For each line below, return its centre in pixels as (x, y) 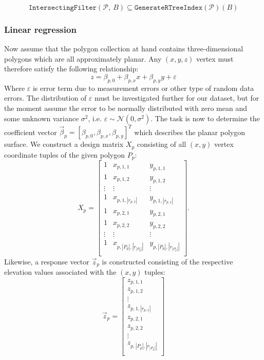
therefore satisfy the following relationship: (71, 69)
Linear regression (40, 29)
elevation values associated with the (60, 271)
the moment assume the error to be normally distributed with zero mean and (126, 108)
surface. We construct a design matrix (64, 144)
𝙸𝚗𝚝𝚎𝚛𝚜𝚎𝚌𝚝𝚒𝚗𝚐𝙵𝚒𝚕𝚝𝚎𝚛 (62, 8)
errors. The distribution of (45, 98)
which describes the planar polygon (190, 132)
